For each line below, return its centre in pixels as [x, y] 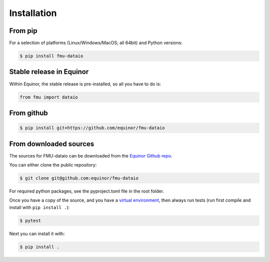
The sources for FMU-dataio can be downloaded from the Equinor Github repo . [91, 155]
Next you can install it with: [37, 233]
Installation [33, 13]
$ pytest [30, 220]
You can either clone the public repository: [53, 165]
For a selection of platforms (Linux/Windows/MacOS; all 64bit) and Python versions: [96, 43]
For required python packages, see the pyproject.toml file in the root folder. [87, 191]
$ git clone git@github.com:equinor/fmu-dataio [79, 178]
